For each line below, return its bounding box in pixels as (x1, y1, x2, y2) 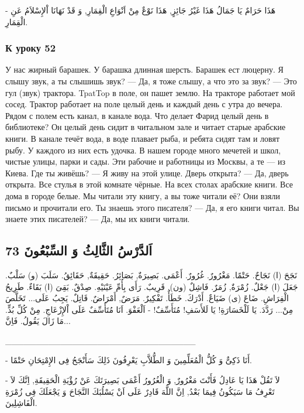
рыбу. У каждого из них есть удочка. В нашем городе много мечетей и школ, (5, 144, 281, 156)
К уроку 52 (5, 40, 56, 55)
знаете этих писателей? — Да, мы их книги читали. (5, 213, 190, 225)
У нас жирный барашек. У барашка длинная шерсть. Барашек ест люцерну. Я (5, 63, 284, 76)
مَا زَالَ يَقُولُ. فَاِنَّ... (5, 315, 71, 327)
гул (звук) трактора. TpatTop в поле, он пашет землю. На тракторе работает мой (5, 86, 295, 98)
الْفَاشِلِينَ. (5, 397, 37, 409)
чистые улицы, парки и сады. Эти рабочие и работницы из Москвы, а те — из (5, 155, 286, 168)
